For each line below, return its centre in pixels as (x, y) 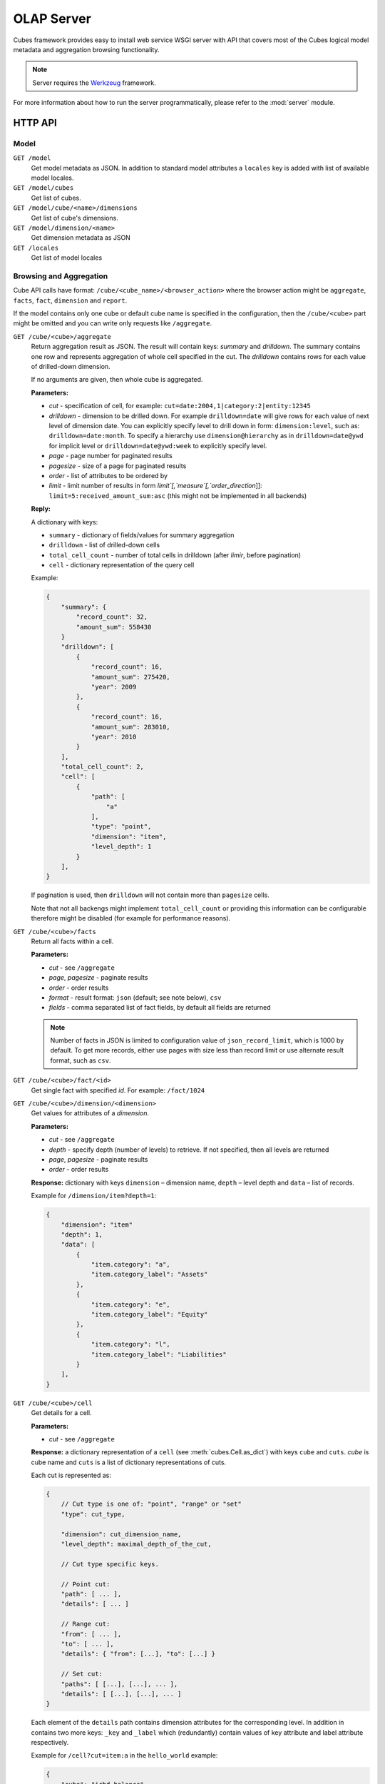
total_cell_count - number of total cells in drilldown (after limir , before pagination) (175, 555)
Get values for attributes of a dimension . (90, 1113)
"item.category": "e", (130, 1304)
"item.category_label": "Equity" (149, 1314)
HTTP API (35, 122)
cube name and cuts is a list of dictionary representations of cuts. (129, 1462)
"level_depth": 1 (121, 847)
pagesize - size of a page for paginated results (118, 466)
